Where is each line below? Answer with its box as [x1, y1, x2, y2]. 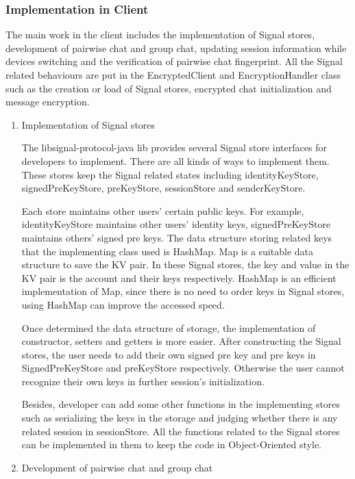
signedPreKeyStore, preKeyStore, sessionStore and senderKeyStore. [21, 181, 306, 195]
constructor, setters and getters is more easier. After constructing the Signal [21, 334, 341, 348]
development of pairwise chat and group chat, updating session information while [5, 40, 347, 55]
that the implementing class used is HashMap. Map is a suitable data [21, 244, 313, 258]
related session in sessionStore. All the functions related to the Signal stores [21, 424, 340, 438]
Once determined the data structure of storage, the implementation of [21, 320, 316, 335]
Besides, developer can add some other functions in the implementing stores [21, 397, 341, 411]
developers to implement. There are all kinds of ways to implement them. [21, 153, 330, 168]
